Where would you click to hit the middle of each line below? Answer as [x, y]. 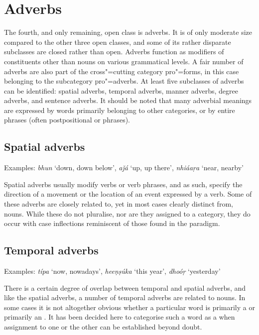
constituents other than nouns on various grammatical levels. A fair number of [124, 61]
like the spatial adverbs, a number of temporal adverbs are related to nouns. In [125, 297]
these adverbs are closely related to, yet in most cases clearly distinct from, [119, 204]
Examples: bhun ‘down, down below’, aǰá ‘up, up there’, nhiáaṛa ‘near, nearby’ [124, 167]
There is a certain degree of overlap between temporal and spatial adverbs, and [125, 287]
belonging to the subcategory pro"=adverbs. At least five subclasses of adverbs [124, 81]
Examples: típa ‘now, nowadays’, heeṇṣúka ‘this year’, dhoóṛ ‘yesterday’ [112, 271]
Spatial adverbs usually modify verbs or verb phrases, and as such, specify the [123, 184]
